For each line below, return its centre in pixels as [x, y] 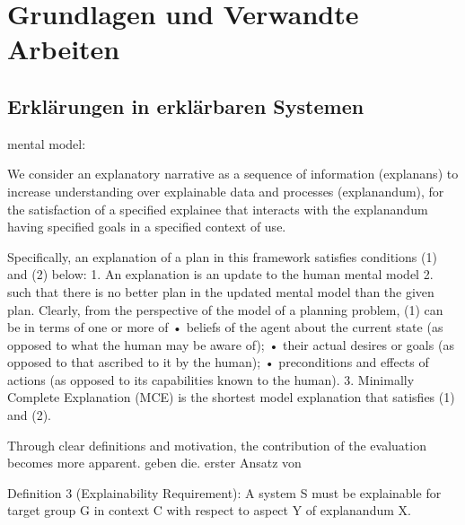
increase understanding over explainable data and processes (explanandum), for [226, 191]
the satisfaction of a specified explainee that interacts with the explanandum [218, 209]
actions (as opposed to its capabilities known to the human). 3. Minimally [211, 379]
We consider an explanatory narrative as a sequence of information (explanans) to [233, 174]
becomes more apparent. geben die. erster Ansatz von [154, 463]
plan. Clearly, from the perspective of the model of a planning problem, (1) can [225, 309]
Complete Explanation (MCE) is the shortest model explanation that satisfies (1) [231, 397]
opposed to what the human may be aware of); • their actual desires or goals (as [231, 344]
